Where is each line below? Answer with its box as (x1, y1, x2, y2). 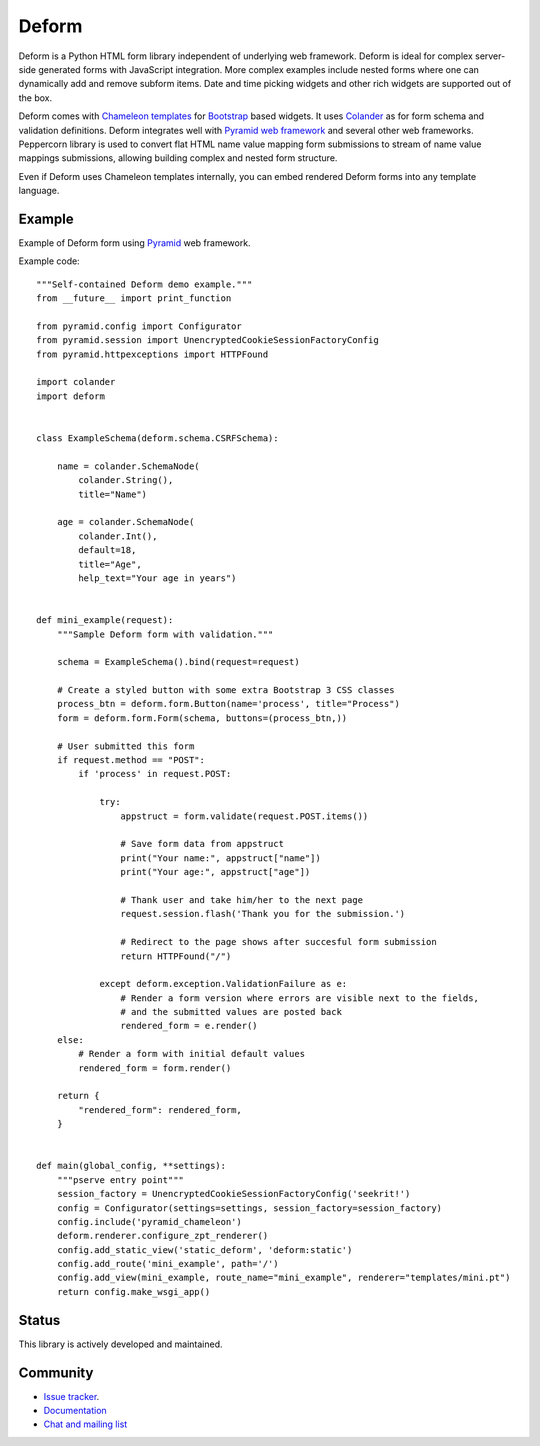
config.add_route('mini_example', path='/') (56, 1258, 279, 1270)
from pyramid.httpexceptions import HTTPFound (36, 348, 269, 360)
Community (18, 1364, 94, 1381)
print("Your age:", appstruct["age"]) (120, 866, 311, 878)
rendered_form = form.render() (78, 1062, 232, 1074)
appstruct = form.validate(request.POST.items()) (120, 810, 369, 822)
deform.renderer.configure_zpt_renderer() (56, 1230, 269, 1242)
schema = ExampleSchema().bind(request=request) (56, 656, 300, 668)
